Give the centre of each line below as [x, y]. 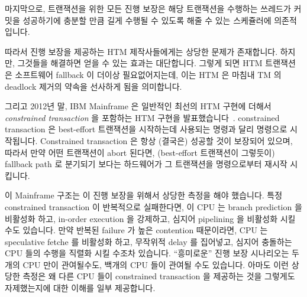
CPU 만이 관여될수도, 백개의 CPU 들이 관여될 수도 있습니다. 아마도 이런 [156, 264]
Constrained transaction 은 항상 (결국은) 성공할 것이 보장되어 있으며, [167, 140]
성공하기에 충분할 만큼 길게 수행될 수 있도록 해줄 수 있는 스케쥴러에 [147, 20]
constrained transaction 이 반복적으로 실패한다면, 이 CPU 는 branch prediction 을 [153, 206]
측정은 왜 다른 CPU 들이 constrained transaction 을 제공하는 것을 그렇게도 [159, 276]
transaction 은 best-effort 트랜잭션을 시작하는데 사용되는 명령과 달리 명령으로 [146, 129]
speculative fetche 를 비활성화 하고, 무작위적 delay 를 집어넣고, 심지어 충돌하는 [148, 241]
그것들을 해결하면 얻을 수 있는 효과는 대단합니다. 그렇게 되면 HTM [140, 63]
